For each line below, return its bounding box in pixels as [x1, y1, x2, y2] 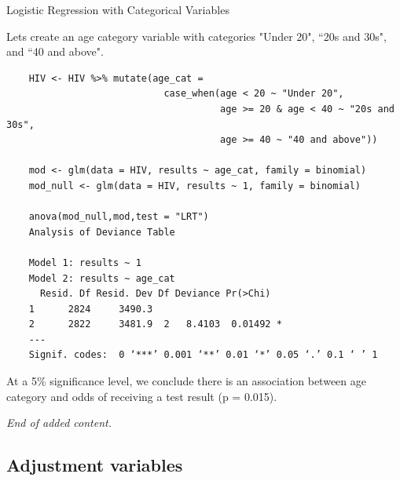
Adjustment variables [6, 453, 183, 477]
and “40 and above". [6, 43, 104, 60]
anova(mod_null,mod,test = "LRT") [28, 211, 209, 223]
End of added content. [6, 414, 112, 431]
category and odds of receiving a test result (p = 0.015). [6, 388, 277, 404]
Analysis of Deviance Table [28, 226, 175, 238]
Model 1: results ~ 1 [28, 257, 141, 268]
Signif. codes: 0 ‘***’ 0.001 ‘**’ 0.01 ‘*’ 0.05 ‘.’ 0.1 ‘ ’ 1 [28, 349, 378, 361]
